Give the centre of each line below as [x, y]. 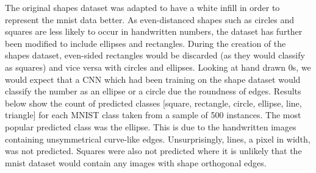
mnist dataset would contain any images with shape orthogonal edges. [136, 162]
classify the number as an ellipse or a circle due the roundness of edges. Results [153, 91]
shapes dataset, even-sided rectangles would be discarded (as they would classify [155, 55]
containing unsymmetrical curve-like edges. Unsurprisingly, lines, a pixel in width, [158, 139]
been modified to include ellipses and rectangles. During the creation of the [145, 43]
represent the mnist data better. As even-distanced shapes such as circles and [150, 19]
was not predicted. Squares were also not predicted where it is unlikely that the [153, 151]
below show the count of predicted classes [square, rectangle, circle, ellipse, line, [153, 103]
